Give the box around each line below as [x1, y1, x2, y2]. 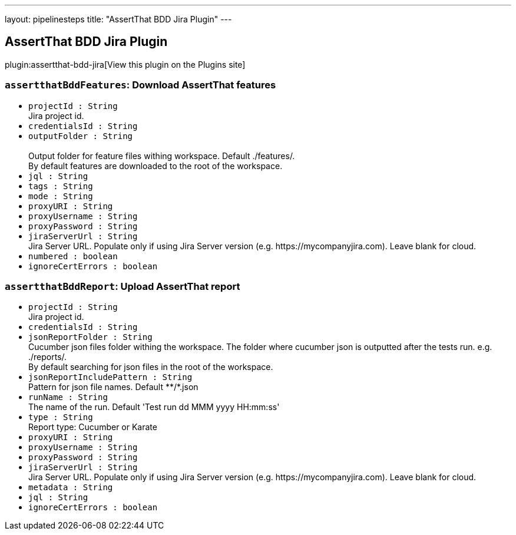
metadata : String [28, 483, 113, 493]
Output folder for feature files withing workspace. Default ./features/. [28, 150, 295, 161]
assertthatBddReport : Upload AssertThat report [5, 280, 240, 292]
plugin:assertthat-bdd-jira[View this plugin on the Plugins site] [5, 59, 246, 70]
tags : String [28, 181, 93, 191]
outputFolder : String [28, 131, 133, 141]
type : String [28, 412, 93, 422]
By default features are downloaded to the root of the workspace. [28, 160, 283, 171]
